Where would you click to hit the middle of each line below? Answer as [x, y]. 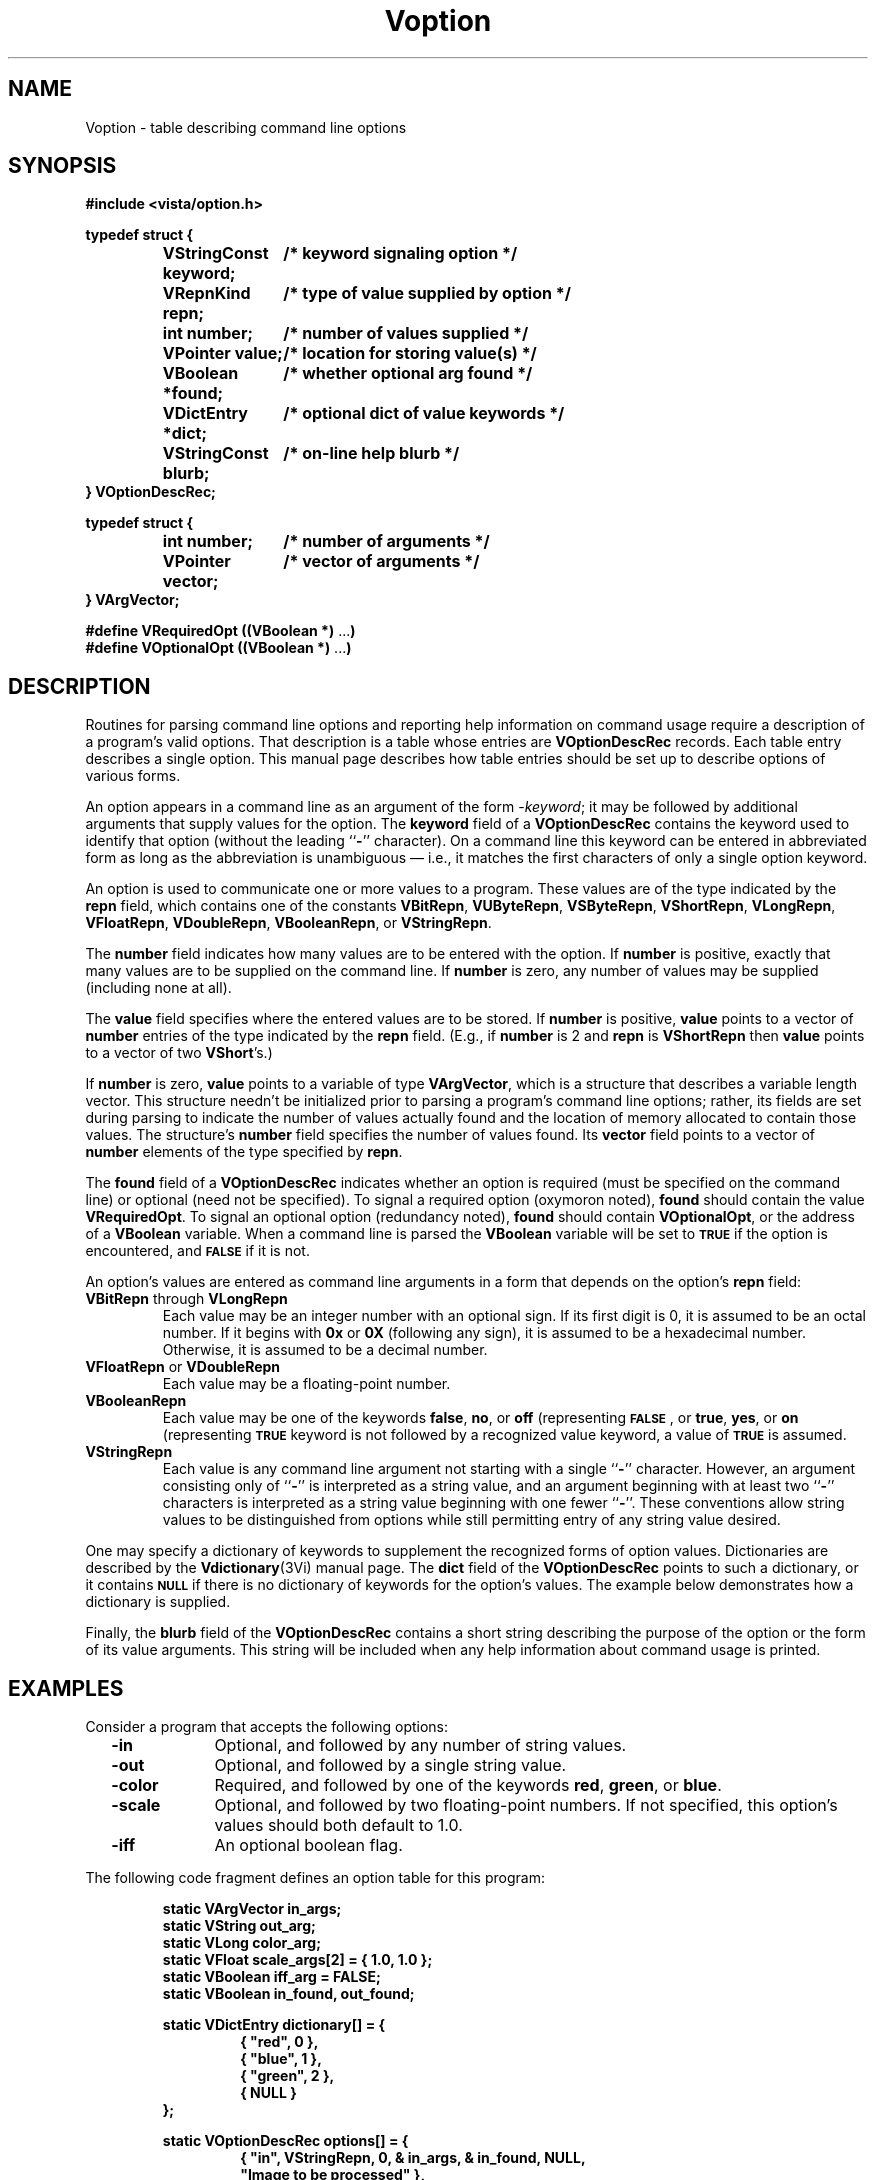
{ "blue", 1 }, [281, 2059]
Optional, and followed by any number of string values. [420, 1745]
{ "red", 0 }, [279, 2042]
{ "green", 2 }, [287, 2076]
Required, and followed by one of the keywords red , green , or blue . [468, 1785]
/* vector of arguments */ [381, 561]
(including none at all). [158, 988]
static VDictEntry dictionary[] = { [274, 2025]
